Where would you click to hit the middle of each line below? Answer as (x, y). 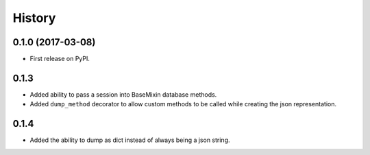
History (34, 18)
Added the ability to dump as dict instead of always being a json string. (130, 140)
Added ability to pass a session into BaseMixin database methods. (123, 94)
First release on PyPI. (60, 59)
